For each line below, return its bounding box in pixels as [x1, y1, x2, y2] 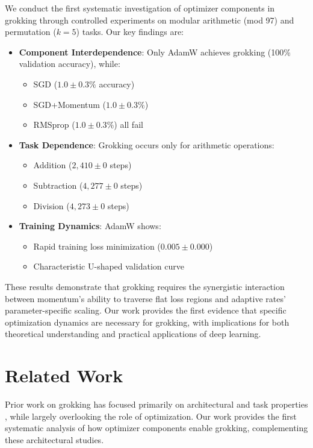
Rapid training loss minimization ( [33, 239, 161, 252]
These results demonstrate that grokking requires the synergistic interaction [5, 280, 285, 292]
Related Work [5, 363, 123, 388]
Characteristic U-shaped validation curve [33, 260, 184, 273]
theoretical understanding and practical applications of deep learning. [5, 327, 261, 340]
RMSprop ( [33, 118, 75, 131]
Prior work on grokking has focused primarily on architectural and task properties [5, 398, 308, 410]
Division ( [33, 199, 70, 212]
